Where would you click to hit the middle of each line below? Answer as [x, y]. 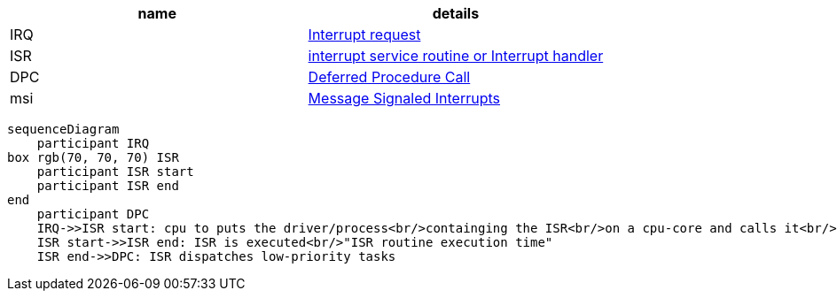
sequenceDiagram [63, 129]
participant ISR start [115, 172]
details [456, 13]
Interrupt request [364, 34]
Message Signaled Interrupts [404, 98]
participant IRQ [93, 143]
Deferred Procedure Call [389, 77]
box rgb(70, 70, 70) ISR [93, 157]
